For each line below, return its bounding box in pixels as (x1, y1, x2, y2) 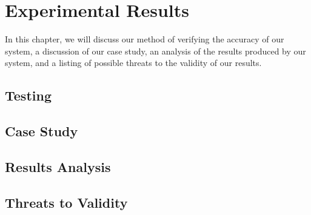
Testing (5, 86, 52, 105)
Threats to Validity (5, 193, 128, 211)
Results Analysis (5, 157, 111, 176)
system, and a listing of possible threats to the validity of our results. (5, 56, 262, 69)
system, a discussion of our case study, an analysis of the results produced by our (5, 44, 306, 57)
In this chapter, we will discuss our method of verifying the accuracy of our (5, 33, 284, 45)
